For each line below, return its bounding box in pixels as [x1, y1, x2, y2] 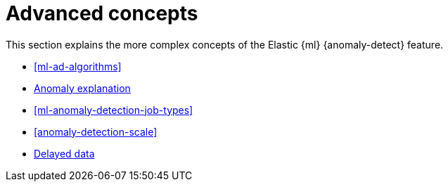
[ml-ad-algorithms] [34, 60, 122, 72]
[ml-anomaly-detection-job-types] [34, 103, 193, 116]
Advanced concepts [6, 1, 198, 25]
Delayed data [34, 147, 95, 160]
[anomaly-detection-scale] [34, 125, 158, 138]
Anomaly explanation [34, 82, 131, 94]
